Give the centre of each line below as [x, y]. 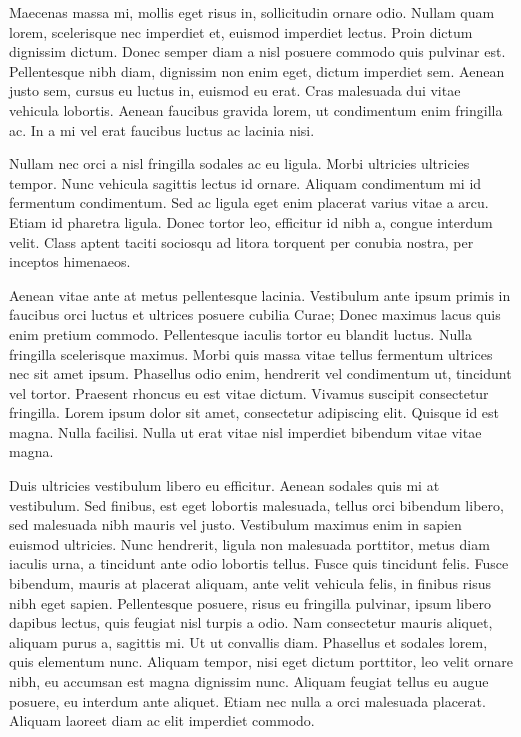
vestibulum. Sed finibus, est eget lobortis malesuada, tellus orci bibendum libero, [256, 504]
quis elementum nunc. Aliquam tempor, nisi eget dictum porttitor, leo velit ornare [261, 661]
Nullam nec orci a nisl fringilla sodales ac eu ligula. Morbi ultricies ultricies [239, 163]
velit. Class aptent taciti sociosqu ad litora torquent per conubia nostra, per [241, 241]
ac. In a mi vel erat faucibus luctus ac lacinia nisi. [162, 129]
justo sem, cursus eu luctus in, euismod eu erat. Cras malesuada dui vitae [235, 90]
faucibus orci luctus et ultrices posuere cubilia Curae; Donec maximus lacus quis [255, 314]
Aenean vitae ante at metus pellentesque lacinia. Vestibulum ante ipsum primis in [260, 294]
